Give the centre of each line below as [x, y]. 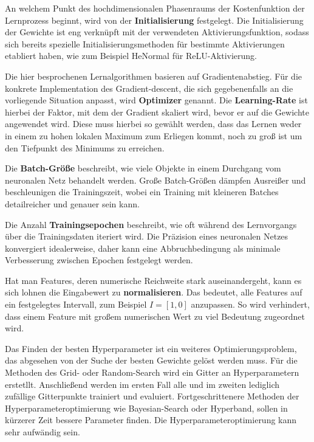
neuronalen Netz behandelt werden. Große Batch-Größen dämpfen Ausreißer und [155, 180]
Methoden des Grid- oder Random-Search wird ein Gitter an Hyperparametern [152, 372]
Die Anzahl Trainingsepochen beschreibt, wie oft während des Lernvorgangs [151, 224]
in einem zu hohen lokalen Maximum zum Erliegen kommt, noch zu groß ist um [154, 135]
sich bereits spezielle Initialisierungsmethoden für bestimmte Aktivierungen [145, 43]
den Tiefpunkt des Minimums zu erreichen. [85, 147]
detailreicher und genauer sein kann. [72, 203]
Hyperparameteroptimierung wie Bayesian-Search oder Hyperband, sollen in [146, 408]
